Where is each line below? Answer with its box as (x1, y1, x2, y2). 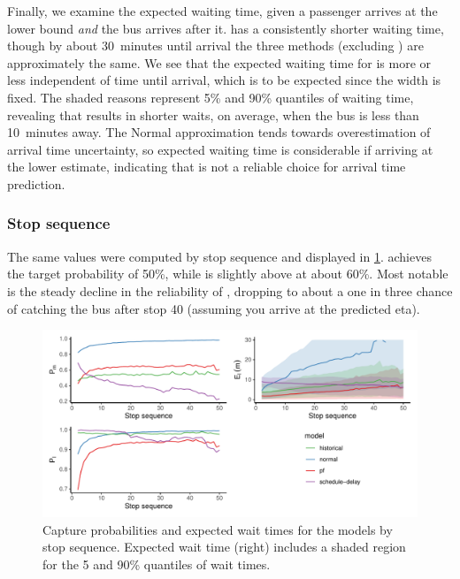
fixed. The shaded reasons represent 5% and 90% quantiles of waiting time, (7, 88, 414, 106)
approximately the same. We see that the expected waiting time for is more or (7, 53, 432, 72)
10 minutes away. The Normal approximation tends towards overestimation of (7, 123, 431, 141)
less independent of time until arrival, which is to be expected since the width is (7, 71, 441, 89)
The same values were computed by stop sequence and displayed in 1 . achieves (7, 247, 432, 265)
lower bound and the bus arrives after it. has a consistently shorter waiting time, (7, 19, 444, 37)
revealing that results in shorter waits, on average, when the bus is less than (7, 105, 419, 124)
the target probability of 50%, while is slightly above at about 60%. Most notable (7, 264, 448, 283)
